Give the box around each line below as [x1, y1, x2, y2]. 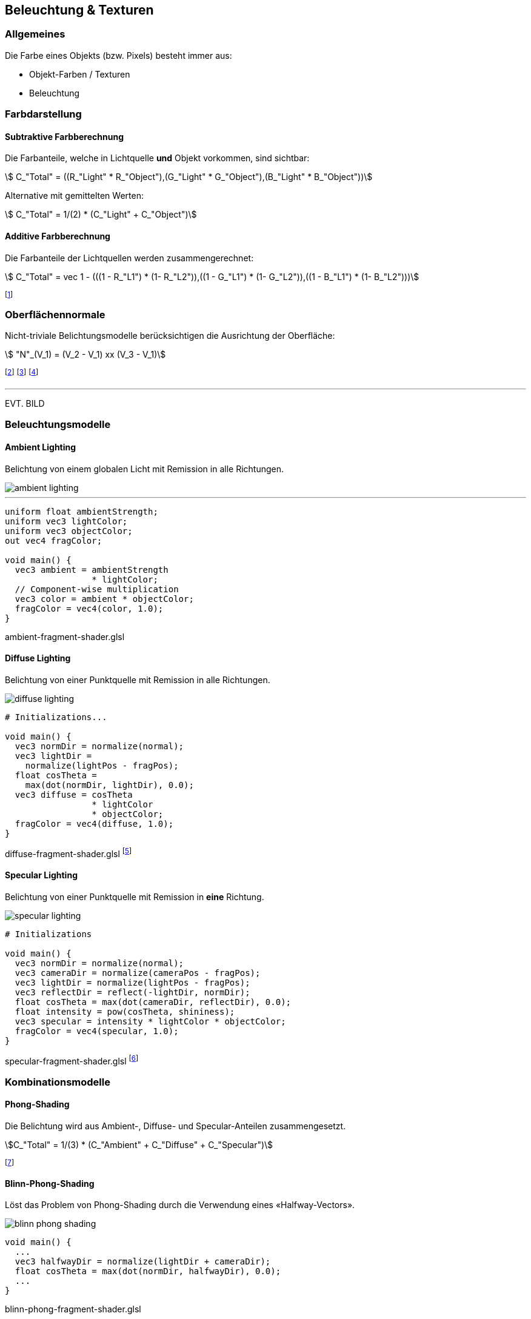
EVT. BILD [5, 398, 45, 409]
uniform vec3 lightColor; [5, 516, 128, 526]
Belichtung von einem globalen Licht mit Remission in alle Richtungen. [5, 463, 284, 474]
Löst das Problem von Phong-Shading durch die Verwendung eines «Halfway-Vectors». [5, 1200, 355, 1210]
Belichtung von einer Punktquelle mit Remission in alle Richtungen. [5, 674, 270, 685]
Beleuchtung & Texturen [5, 2, 154, 18]
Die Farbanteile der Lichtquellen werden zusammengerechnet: [5, 252, 254, 263]
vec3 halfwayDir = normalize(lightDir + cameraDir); [15, 1257, 271, 1267]
